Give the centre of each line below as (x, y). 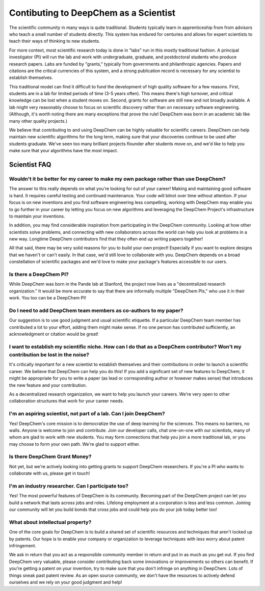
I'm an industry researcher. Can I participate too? (69, 486)
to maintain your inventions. (37, 216)
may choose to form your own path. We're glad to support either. (75, 444)
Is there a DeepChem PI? (39, 274)
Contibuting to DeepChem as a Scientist (92, 13)
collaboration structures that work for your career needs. (66, 401)
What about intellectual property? (50, 522)
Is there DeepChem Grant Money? (50, 457)
